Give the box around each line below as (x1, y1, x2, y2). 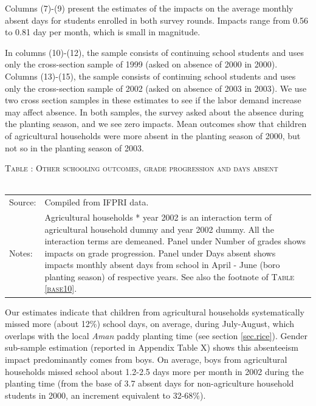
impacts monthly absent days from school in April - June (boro (44, 258, 280, 271)
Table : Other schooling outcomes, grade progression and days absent (5, 162, 278, 174)
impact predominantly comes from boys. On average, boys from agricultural (5, 353, 287, 365)
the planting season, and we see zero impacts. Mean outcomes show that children (5, 117, 307, 130)
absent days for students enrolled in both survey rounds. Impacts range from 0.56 (5, 13, 308, 26)
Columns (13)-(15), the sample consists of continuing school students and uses (5, 69, 296, 82)
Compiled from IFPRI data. (44, 196, 149, 208)
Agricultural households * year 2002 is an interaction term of (44, 210, 272, 223)
